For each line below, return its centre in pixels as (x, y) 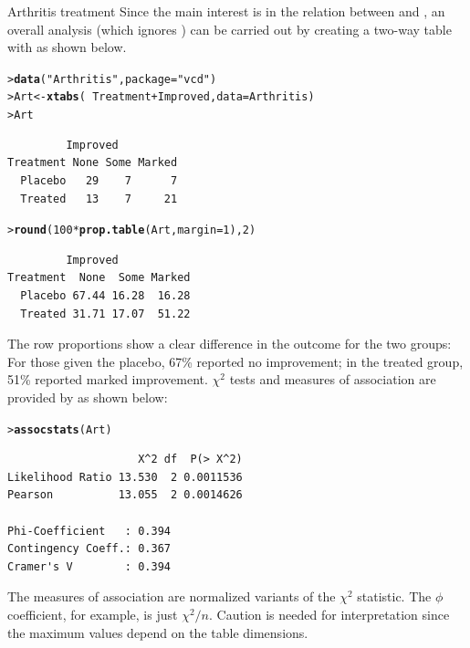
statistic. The (394, 596)
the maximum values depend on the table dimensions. (158, 632)
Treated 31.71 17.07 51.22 (105, 314)
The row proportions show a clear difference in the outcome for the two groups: (230, 344)
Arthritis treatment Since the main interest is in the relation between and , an (226, 11)
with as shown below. (67, 47)
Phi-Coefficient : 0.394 (89, 531)
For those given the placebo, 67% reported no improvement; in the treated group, (235, 361)
